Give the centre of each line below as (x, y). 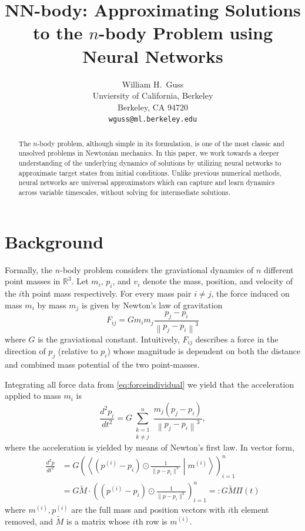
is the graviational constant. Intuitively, (109, 339)
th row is (151, 521)
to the (58, 33)
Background (54, 241)
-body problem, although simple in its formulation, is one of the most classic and (161, 143)
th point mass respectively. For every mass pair (106, 293)
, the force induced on (250, 293)
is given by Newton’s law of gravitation (152, 305)
